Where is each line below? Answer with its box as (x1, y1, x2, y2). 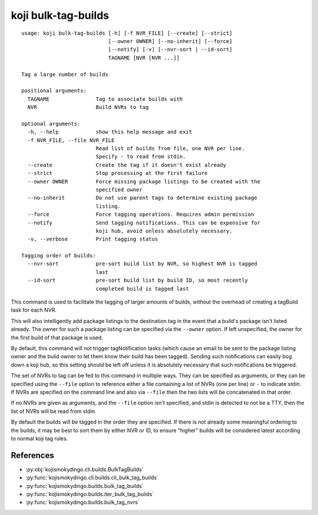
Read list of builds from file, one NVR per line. (95, 145, 245, 152)
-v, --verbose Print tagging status (27, 236, 158, 243)
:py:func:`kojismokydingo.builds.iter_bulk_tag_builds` (25, 490, 154, 497)
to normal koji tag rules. (11, 435, 68, 442)
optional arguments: (21, 120, 81, 127)
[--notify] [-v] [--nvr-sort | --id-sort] (108, 46, 233, 53)
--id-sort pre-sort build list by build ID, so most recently (27, 277, 249, 284)
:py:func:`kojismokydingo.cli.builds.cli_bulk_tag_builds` (25, 474, 159, 481)
